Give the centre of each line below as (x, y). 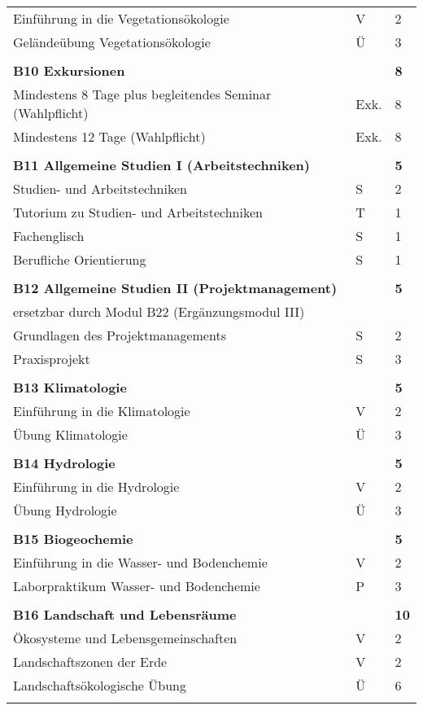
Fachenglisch (49, 236)
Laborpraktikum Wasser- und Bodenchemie (137, 586)
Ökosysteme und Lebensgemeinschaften (125, 638)
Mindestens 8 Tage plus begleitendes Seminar (142, 94)
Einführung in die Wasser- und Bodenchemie (140, 562)
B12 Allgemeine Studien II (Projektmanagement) (175, 288)
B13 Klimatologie (70, 387)
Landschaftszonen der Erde (90, 662)
